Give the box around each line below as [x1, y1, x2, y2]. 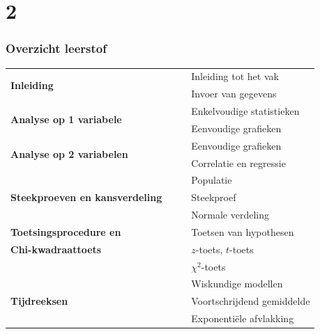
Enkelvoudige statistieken [191, 104, 300, 118]
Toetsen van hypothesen [191, 224, 294, 239]
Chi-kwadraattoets [10, 241, 102, 256]
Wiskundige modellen [191, 276, 283, 291]
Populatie [191, 173, 232, 187]
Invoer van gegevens [191, 86, 277, 101]
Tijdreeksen [10, 294, 68, 308]
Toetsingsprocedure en [10, 224, 121, 239]
